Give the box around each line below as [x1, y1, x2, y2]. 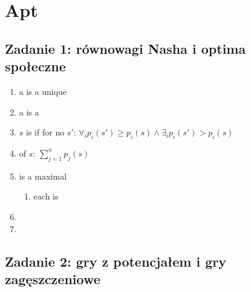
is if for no [26, 126, 65, 138]
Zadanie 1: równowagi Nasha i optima [5, 39, 246, 57]
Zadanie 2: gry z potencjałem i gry [5, 251, 227, 270]
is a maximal [19, 169, 67, 182]
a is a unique [19, 85, 67, 97]
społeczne [5, 57, 66, 76]
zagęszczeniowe [5, 269, 100, 288]
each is [33, 190, 59, 203]
